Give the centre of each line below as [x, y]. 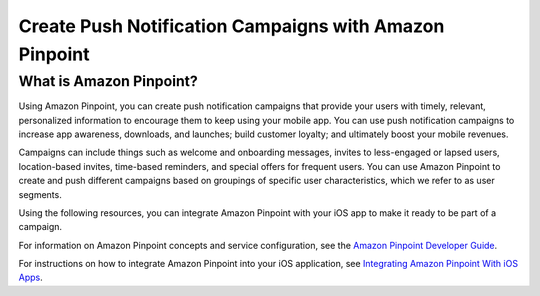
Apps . [31, 277]
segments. [40, 194]
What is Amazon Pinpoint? [108, 81]
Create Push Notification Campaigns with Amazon [231, 26]
